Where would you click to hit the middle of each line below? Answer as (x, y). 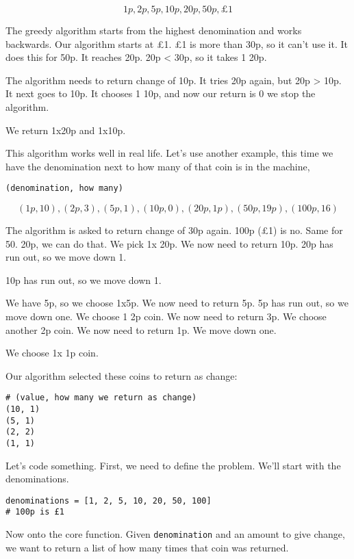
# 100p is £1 (35, 512)
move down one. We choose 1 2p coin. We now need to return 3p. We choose (166, 316)
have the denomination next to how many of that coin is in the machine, (158, 166)
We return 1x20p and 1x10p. (66, 130)
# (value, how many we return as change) (101, 398)
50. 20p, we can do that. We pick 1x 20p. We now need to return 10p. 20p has (169, 243)
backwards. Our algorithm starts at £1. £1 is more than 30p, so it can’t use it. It (177, 43)
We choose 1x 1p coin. (52, 353)
